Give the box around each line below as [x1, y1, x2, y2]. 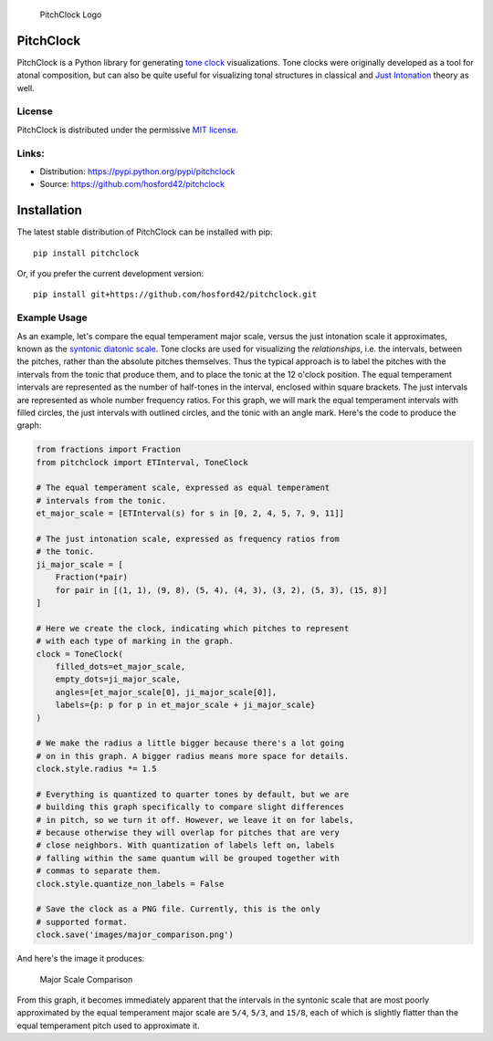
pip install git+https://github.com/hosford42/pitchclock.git [33, 289, 318, 300]
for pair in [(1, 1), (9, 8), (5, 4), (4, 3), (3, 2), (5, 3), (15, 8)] [55, 585, 388, 595]
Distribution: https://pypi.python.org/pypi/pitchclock [39, 165, 236, 177]
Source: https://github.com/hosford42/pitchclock [39, 179, 226, 190]
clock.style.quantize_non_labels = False [36, 879, 225, 889]
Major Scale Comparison [39, 973, 133, 984]
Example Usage [16, 311, 88, 324]
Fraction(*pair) [55, 572, 128, 583]
